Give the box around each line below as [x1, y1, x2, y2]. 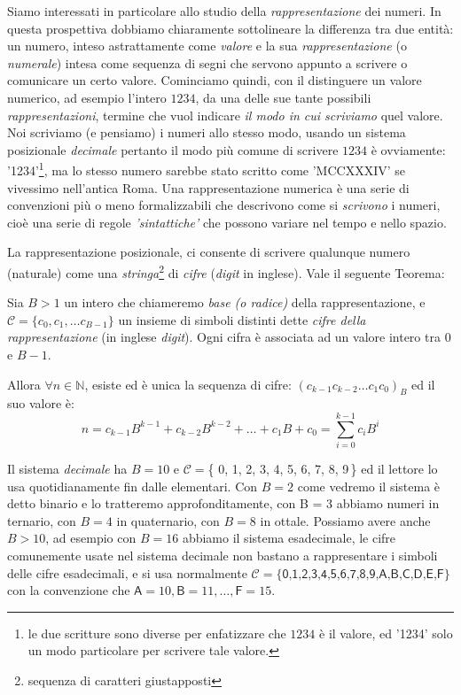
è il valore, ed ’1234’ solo [319, 623, 453, 642]
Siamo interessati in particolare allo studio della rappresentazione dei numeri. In [7, 2, 441, 19]
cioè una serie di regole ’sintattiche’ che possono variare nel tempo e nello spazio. [7, 212, 447, 231]
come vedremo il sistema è [297, 476, 441, 495]
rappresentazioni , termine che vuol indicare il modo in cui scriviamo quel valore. [7, 105, 443, 124]
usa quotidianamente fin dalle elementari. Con [7, 476, 258, 495]
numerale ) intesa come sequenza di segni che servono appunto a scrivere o [7, 53, 408, 72]
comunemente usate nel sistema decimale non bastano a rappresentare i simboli [7, 546, 438, 565]
